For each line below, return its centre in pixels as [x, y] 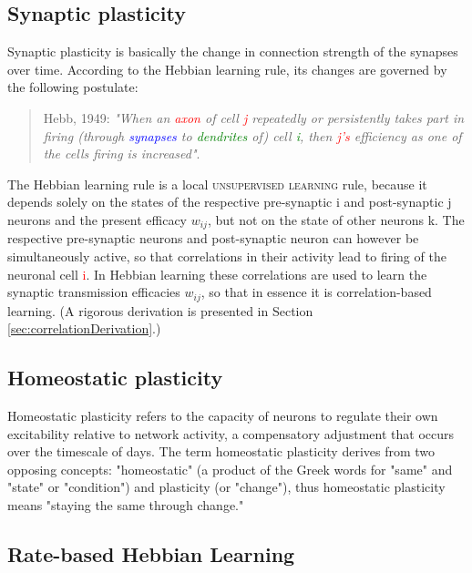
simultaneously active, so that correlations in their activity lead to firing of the [227, 256]
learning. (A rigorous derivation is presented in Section [160, 310]
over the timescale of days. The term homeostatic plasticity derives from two [221, 451]
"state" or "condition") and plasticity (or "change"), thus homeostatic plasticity [226, 487]
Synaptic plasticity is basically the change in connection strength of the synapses [233, 51]
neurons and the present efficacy [97, 219]
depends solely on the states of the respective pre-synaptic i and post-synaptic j [230, 202]
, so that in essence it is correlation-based [316, 292]
